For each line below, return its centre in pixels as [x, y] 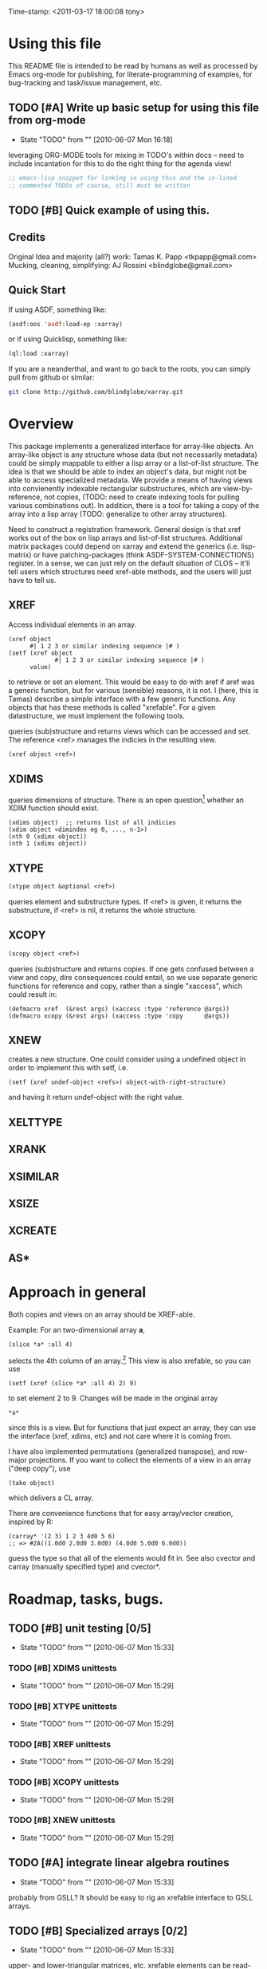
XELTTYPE [35, 1122]
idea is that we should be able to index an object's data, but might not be [128, 472]
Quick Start [37, 290]
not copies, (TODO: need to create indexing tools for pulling [141, 497]
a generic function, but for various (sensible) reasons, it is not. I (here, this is [133, 690]
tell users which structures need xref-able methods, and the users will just [130, 572]
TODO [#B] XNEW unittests [62, 1820]
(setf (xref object [41, 653]
